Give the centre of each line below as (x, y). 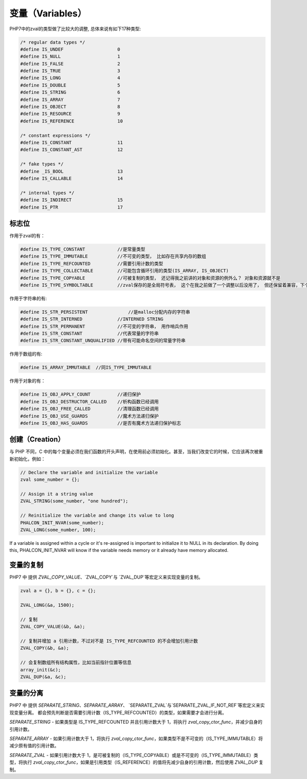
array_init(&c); (41, 670)
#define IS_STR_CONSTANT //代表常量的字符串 (89, 334)
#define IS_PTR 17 (71, 207)
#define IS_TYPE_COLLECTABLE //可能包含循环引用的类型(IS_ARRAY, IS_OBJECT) (124, 271)
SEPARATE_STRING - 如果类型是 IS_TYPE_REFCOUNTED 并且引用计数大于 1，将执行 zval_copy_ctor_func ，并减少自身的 (136, 722)
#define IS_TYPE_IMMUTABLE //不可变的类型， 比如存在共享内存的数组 (113, 257)
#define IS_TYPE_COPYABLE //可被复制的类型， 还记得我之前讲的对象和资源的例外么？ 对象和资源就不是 (150, 278)
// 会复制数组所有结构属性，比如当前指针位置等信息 (76, 663)
